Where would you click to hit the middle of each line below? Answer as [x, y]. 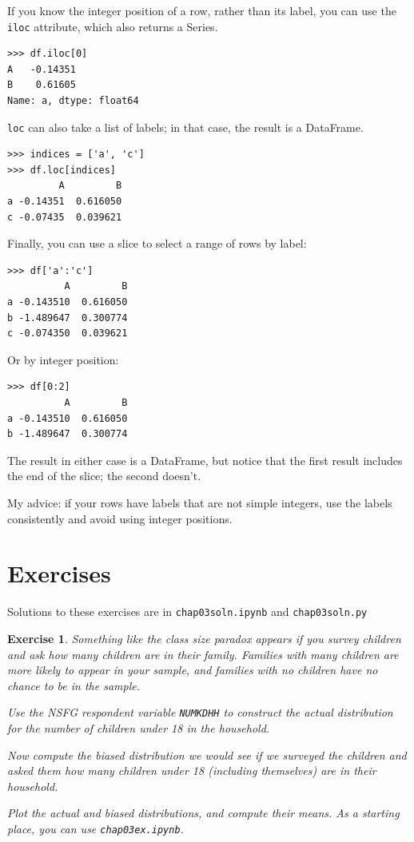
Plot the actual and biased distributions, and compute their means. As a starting [203, 813]
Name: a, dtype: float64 [73, 101]
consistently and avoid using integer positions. [120, 518]
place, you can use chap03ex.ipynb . [96, 828]
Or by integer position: [63, 359]
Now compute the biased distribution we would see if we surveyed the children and [207, 755]
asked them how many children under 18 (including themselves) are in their [192, 771]
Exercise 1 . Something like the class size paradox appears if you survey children [204, 638]
